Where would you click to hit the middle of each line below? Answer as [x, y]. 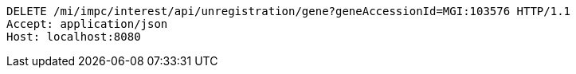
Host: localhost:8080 [74, 37]
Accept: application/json [87, 24]
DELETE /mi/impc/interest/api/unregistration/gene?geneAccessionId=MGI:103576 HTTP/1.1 [289, 11]
